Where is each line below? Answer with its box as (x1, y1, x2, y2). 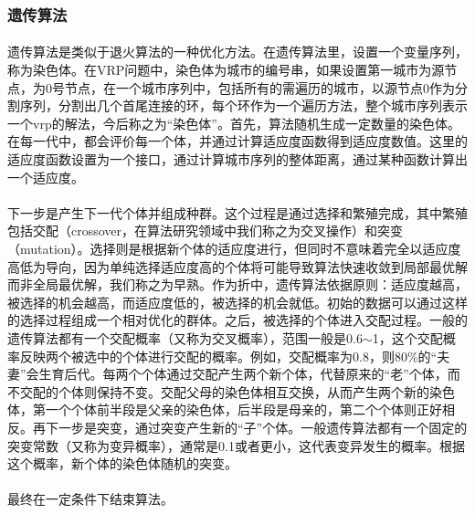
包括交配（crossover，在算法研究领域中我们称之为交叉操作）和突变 (7, 221, 404, 240)
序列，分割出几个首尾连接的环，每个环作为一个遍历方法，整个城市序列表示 (19, 96, 468, 115)
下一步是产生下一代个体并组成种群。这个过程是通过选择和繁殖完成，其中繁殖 (7, 203, 468, 222)
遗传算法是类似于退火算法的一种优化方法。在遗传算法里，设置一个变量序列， (7, 42, 468, 61)
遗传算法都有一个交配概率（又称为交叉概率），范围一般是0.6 (7, 328, 363, 347)
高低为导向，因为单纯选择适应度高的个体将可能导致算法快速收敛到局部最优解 (7, 257, 468, 276)
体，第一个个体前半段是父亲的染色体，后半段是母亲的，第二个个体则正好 (7, 400, 442, 419)
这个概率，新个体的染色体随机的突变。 (7, 454, 237, 473)
